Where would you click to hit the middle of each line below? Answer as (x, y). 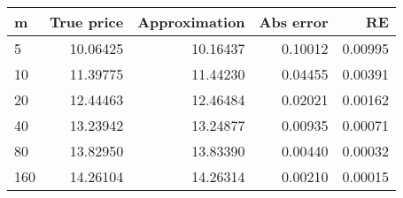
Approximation (191, 22)
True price (87, 22)
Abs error (294, 22)
